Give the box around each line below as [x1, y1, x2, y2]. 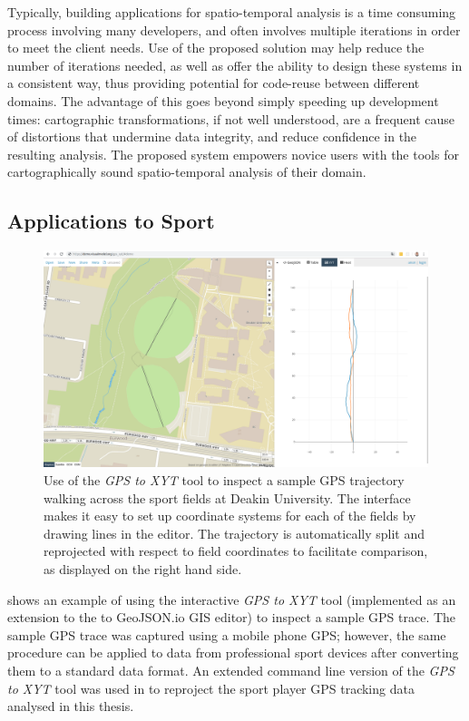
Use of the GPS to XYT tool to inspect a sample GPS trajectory [44, 471, 405, 490]
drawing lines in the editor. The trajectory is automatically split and [44, 523, 425, 542]
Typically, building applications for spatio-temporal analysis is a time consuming [7, 3, 456, 21]
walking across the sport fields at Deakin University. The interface [44, 488, 411, 507]
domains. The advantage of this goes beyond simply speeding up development [7, 91, 439, 110]
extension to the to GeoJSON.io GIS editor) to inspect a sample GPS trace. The [7, 608, 456, 627]
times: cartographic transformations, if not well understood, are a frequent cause [7, 109, 455, 128]
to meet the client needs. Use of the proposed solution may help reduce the [7, 38, 425, 57]
